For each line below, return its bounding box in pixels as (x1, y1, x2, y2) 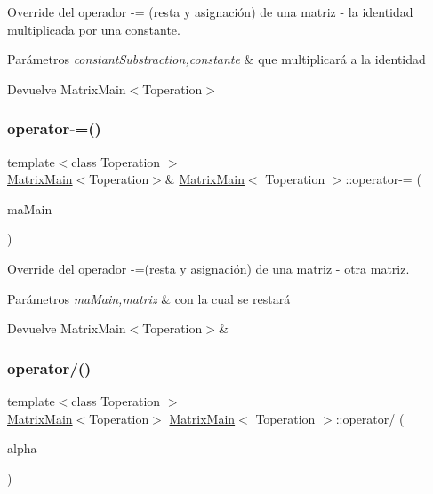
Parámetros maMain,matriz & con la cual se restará (7, 289, 291, 307)
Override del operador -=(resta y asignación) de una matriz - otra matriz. (7, 259, 410, 277)
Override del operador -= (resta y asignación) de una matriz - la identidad (7, 3, 413, 20)
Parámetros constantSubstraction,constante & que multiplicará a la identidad (7, 50, 426, 68)
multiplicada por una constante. (7, 20, 180, 38)
